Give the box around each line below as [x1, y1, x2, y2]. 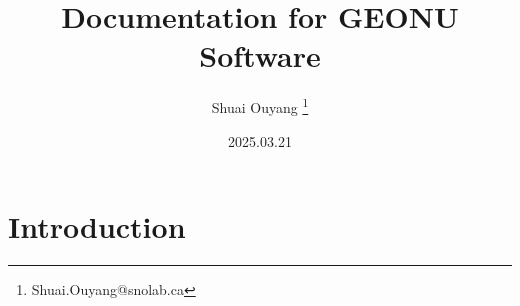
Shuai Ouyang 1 [211, 94, 309, 117]
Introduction [8, 206, 186, 247]
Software [199, 35, 321, 76]
